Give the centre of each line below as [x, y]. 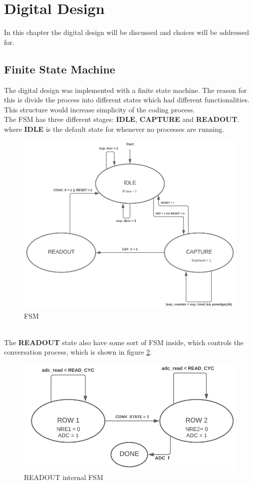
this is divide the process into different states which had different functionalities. [127, 100]
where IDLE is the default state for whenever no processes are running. [114, 129]
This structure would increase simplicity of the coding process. [100, 109]
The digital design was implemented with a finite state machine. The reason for [126, 90]
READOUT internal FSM [64, 477]
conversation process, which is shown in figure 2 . [78, 352]
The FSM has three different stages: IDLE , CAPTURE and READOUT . [122, 119]
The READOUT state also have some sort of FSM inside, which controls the [124, 342]
